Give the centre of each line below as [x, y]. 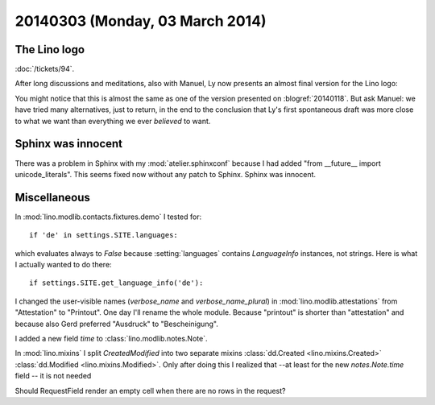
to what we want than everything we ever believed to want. [113, 121]
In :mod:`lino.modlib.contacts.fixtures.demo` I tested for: [108, 217]
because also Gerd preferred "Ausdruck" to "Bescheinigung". [117, 324]
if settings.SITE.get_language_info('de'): [116, 283]
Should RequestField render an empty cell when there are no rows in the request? [150, 391]
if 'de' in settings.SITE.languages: [104, 235]
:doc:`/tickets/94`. [45, 69]
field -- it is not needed [53, 376]
